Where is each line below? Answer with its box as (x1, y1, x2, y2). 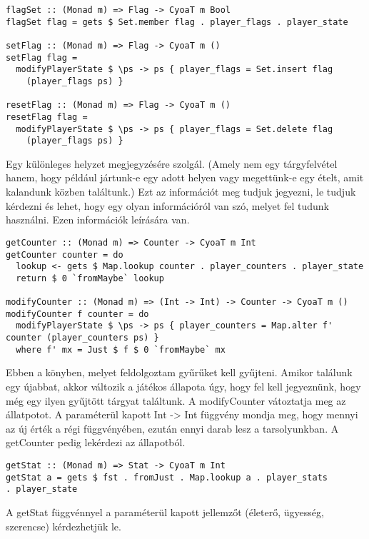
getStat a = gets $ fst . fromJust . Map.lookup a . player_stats (6, 472, 328, 483)
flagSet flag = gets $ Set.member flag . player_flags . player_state (6, 16, 348, 27)
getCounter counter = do (6, 249, 123, 260)
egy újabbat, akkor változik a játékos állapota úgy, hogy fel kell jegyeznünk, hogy (6, 379, 361, 393)
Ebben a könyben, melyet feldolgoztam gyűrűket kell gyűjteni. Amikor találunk (6, 365, 353, 380)
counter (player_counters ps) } (6, 333, 159, 343)
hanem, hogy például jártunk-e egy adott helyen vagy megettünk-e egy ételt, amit (6, 170, 364, 185)
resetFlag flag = (6, 111, 88, 122)
